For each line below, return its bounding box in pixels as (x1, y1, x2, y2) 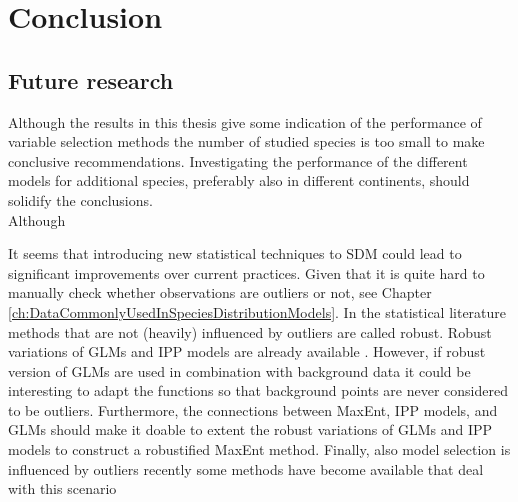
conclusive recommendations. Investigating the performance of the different (8, 150, 468, 171)
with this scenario (8, 478, 117, 499)
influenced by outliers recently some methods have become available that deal (8, 458, 484, 479)
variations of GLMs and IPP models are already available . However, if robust (8, 341, 486, 362)
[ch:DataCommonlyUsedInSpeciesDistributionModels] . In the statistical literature (8, 301, 507, 322)
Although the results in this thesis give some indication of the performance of (8, 111, 482, 132)
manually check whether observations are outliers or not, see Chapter (8, 282, 432, 303)
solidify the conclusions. (8, 189, 153, 210)
